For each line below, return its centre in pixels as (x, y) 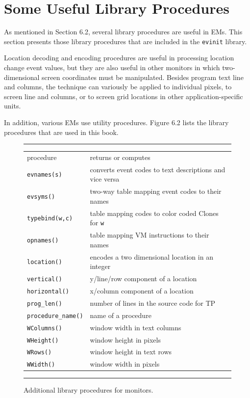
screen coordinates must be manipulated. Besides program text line (143, 77)
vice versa (105, 179)
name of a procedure (121, 315)
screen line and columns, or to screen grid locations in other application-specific (124, 96)
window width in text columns (136, 327)
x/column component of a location (142, 290)
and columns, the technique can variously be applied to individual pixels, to (118, 87)
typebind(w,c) (50, 219)
